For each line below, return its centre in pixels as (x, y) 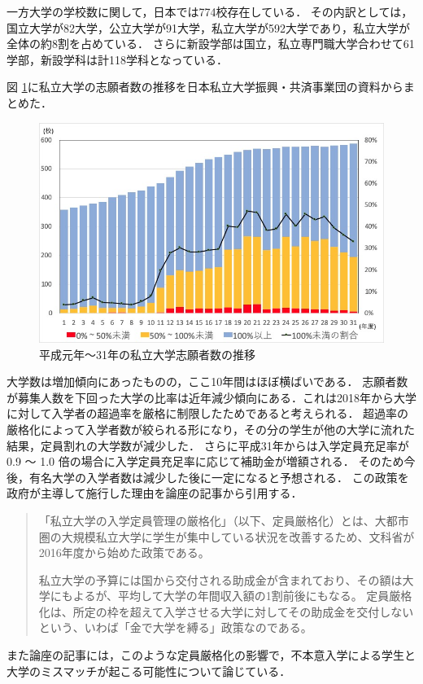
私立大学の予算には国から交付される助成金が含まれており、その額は (220, 579)
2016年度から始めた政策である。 (124, 552)
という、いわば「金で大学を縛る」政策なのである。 (175, 627)
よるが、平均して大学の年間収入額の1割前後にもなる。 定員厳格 (242, 596)
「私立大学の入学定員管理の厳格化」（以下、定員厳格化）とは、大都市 (224, 520)
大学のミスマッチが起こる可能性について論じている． (149, 671)
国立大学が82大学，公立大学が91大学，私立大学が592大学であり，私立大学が (208, 27)
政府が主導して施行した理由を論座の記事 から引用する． (155, 493)
